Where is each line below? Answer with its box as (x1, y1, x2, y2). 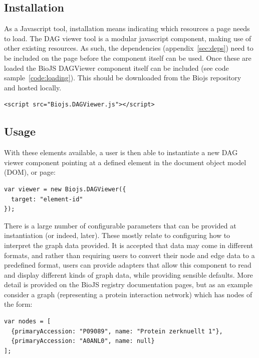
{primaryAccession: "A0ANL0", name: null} (11, 337, 155, 345)
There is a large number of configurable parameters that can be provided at (4, 220, 236, 230)
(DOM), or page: (4, 167, 56, 177)
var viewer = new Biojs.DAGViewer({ (4, 185, 126, 193)
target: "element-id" (11, 195, 83, 203)
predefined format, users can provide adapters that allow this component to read (4, 260, 251, 270)
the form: (4, 299, 33, 309)
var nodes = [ (4, 318, 51, 325)
